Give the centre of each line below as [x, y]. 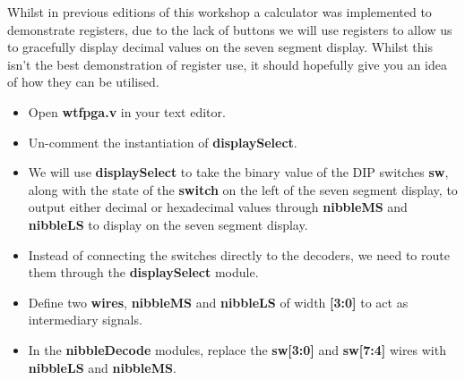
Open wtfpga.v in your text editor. [127, 111]
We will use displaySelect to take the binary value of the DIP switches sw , [238, 172]
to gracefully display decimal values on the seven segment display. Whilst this [220, 47]
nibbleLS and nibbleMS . [102, 367]
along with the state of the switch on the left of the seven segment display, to [243, 189]
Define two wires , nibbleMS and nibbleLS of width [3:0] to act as [218, 302]
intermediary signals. [85, 320]
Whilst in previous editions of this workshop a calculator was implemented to [220, 12]
